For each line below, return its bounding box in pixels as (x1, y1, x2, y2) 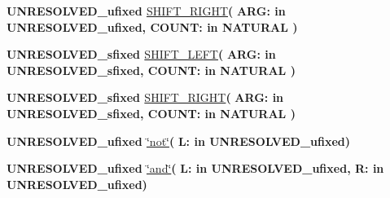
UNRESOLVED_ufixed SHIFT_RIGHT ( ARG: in (7, 2, 286, 19)
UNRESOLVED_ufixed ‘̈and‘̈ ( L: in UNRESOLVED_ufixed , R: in (7, 160, 384, 177)
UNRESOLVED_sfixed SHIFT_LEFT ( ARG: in (7, 46, 276, 63)
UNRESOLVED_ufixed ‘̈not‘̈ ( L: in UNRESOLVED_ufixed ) (7, 132, 351, 149)
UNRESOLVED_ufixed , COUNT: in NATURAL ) (7, 18, 298, 35)
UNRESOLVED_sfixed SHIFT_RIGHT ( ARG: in (7, 89, 284, 106)
